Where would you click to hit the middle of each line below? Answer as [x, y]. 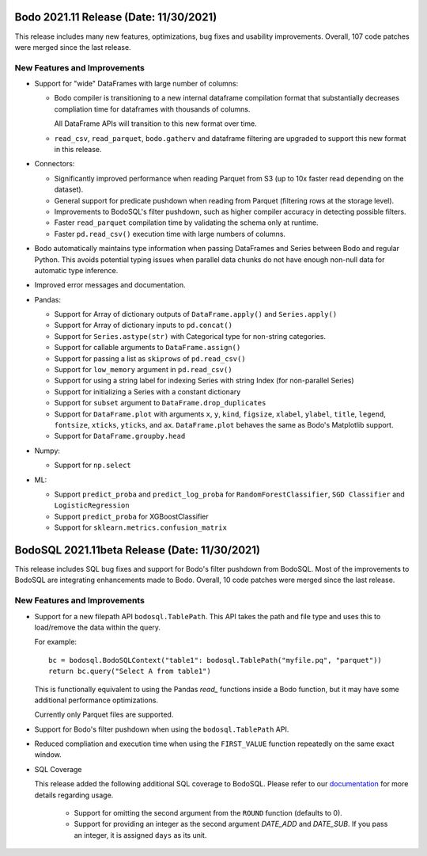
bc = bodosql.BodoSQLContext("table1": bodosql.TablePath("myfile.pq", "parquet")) [215, 660]
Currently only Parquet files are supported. [104, 715]
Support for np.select [93, 465]
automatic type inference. [76, 270]
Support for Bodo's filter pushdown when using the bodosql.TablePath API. [162, 729]
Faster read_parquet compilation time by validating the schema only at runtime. [187, 223]
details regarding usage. [74, 795]
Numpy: [47, 451]
